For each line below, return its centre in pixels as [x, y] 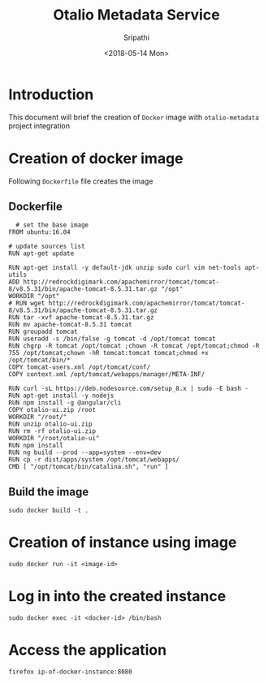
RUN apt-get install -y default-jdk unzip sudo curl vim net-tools [125, 268]
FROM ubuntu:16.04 [39, 232]
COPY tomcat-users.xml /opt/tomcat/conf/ [80, 367]
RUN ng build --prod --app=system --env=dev [85, 452]
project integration [39, 126]
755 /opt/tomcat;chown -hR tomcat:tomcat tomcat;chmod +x [108, 353]
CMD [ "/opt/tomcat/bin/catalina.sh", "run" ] [89, 467]
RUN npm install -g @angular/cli [65, 403]
